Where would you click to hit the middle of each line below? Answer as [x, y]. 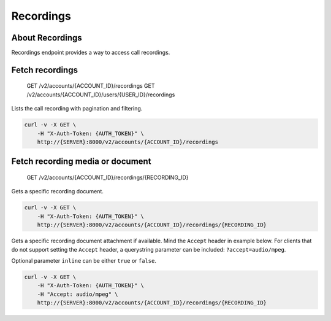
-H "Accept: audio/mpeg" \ [78, 294]
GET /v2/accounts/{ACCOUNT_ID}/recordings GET [91, 86]
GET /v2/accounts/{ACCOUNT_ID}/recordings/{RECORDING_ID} [108, 177]
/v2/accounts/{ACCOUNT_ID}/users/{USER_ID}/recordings [101, 95]
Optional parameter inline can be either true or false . [84, 260]
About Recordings [47, 38]
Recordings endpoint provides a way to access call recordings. [91, 53]
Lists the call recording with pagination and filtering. [77, 109]
